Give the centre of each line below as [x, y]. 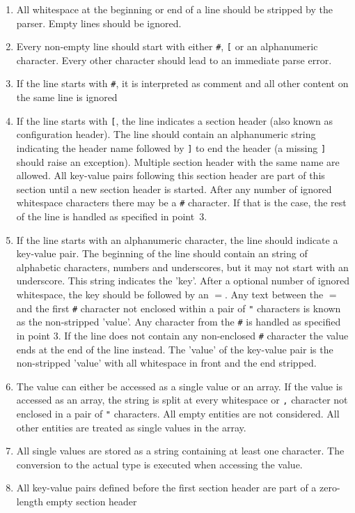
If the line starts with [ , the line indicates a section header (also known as [174, 120]
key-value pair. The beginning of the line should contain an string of [162, 253]
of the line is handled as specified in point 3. [112, 216]
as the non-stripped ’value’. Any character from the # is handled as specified [179, 322]
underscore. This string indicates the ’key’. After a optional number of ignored [183, 281]
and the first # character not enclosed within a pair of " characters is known [179, 308]
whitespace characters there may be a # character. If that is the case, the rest [181, 202]
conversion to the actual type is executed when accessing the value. [159, 464]
